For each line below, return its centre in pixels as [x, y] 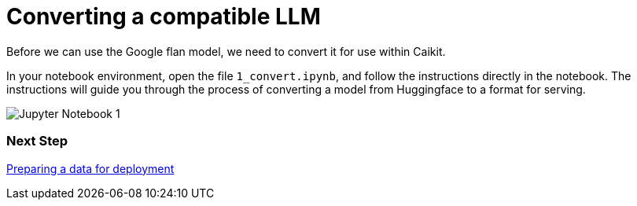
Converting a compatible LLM [164, 17]
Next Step [37, 141]
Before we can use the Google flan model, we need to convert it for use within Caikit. [226, 51]
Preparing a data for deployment [90, 168]
